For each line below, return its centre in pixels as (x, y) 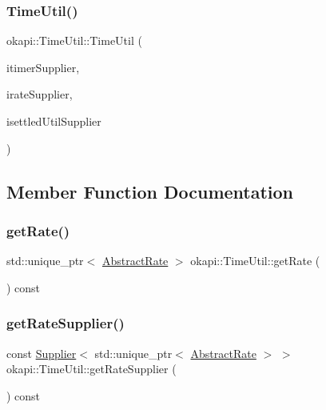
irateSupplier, (40, 94)
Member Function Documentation (150, 191)
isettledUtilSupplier (54, 121)
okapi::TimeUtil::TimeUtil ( (74, 40)
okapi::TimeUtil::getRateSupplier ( (91, 369)
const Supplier (42, 353)
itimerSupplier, (43, 67)
